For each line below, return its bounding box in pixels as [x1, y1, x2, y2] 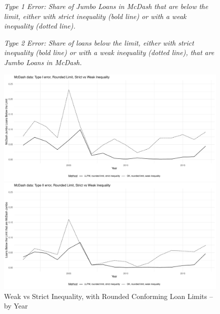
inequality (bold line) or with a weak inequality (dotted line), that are [4, 47, 214, 58]
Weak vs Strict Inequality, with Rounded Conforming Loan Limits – [4, 290, 213, 301]
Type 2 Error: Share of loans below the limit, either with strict [4, 37, 194, 48]
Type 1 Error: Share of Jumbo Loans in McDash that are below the [4, 1, 208, 11]
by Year [4, 300, 28, 311]
